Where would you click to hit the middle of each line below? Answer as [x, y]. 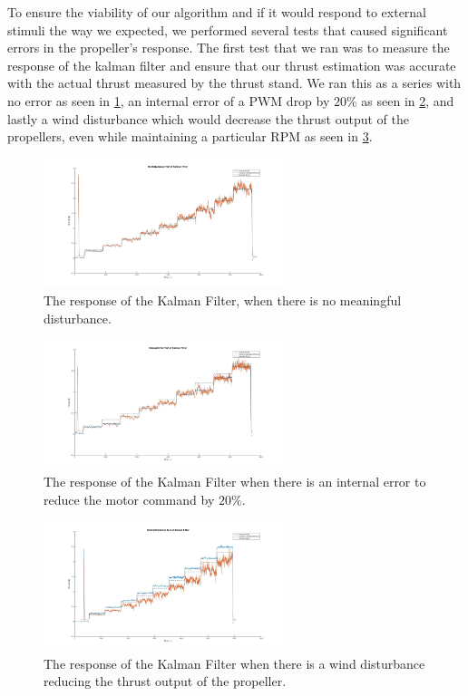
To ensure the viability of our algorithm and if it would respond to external [217, 12]
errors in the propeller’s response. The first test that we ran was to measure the [229, 48]
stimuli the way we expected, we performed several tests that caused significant [228, 29]
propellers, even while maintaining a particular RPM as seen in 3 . [190, 136]
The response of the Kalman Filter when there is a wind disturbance [234, 663]
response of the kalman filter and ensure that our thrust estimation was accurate [232, 65]
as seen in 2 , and [408, 100]
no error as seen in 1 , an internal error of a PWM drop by [169, 100]
